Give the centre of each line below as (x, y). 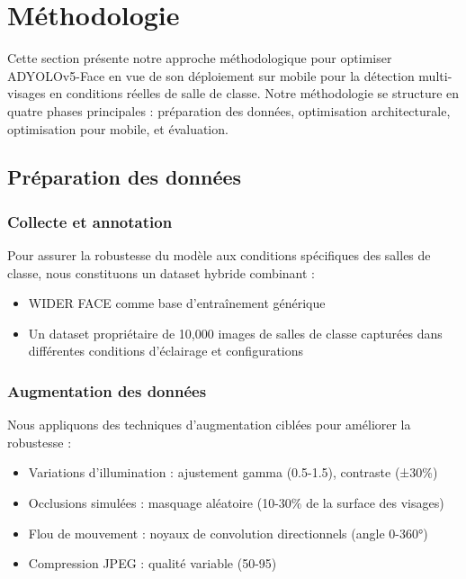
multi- (435, 75)
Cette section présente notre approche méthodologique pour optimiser (200, 58)
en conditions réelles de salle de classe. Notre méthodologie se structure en (255, 93)
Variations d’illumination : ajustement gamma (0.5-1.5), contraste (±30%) (233, 472)
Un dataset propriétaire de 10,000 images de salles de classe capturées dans (235, 333)
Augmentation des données (107, 390)
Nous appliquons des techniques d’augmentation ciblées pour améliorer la (209, 425)
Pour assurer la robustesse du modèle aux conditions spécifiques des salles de (219, 255)
